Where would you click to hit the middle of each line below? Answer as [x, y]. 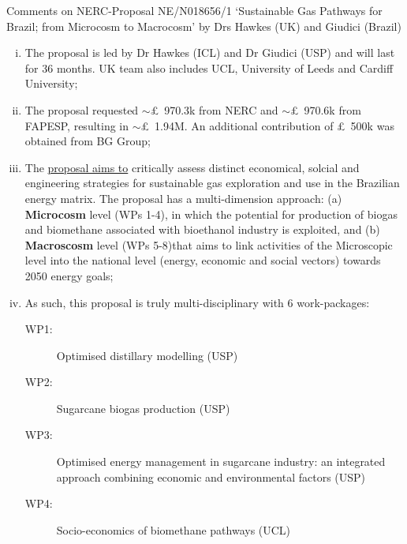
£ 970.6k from [325, 109]
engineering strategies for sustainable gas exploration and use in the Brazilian [212, 183]
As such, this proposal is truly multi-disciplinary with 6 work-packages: [197, 302]
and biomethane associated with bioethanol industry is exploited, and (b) [202, 229]
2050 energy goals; [69, 275]
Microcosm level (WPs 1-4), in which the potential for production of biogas [211, 214]
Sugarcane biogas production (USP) [143, 408]
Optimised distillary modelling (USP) [147, 355]
